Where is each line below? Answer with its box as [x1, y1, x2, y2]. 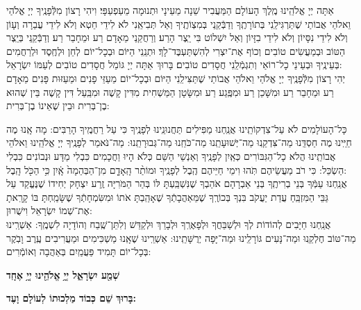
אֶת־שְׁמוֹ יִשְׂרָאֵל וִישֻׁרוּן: [6, 203, 92, 218]
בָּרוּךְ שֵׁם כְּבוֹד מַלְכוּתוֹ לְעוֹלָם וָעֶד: [6, 291, 136, 305]
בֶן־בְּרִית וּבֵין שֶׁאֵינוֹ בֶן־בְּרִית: [6, 98, 110, 113]
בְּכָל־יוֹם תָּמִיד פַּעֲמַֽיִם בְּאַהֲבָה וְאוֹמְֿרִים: [6, 244, 151, 259]
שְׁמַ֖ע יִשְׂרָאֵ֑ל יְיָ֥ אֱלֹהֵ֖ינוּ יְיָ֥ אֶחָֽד [6, 267, 120, 282]
